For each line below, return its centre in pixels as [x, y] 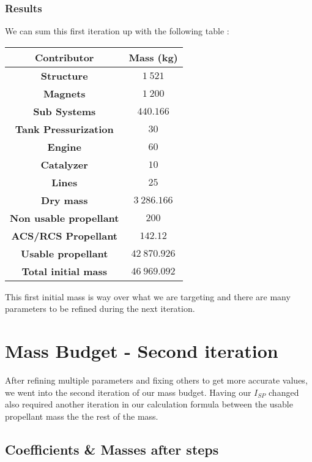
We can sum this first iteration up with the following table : [117, 31]
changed [284, 392]
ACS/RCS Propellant [65, 235]
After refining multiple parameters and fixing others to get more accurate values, [156, 380]
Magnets [64, 93]
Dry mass [65, 200]
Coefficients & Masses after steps [112, 449]
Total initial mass [64, 271]
